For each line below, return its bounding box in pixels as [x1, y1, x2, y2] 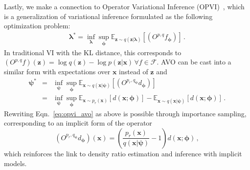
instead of [119, 66, 148, 77]
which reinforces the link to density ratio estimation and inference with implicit [4, 148, 242, 158]
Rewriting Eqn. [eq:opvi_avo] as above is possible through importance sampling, [4, 108, 247, 118]
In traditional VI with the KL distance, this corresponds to [4, 47, 182, 57]
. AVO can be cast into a [157, 57, 231, 67]
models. [4, 158, 27, 168]
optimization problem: [4, 21, 70, 31]
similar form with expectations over [4, 66, 111, 77]
